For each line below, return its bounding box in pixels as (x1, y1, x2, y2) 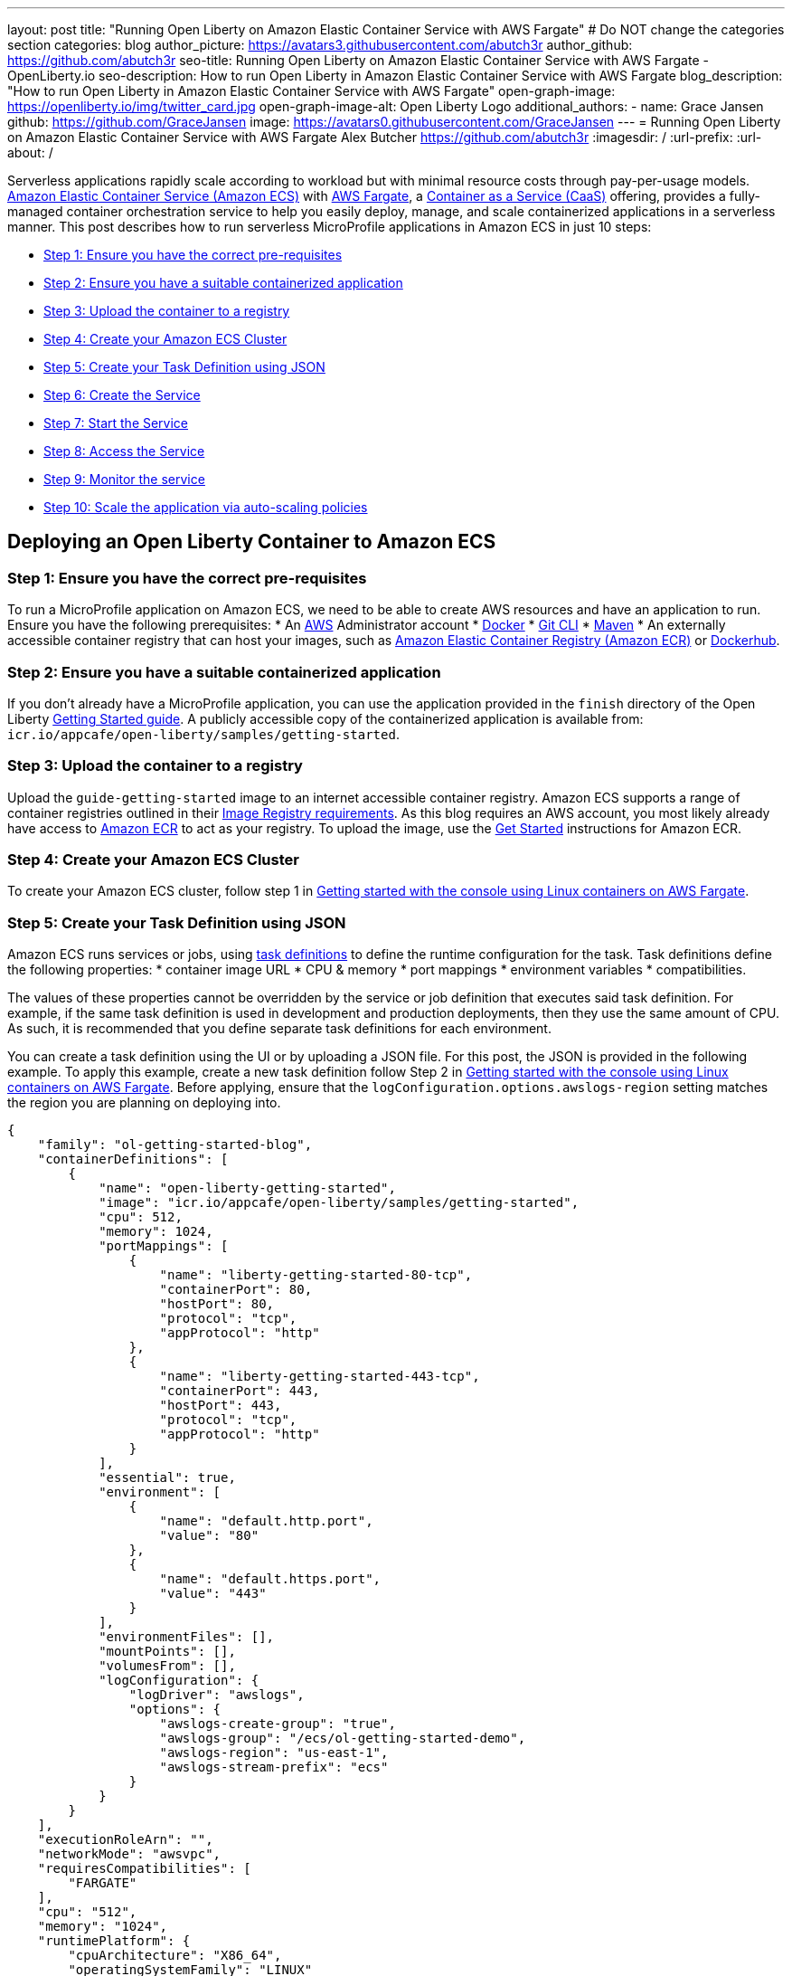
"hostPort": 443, (159, 1398, 282, 1413)
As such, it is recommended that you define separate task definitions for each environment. (7, 1021, 552, 1037)
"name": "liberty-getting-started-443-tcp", (159, 1369, 480, 1384)
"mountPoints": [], (99, 1644, 236, 1659)
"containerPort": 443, (159, 1383, 320, 1399)
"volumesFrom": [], (99, 1658, 236, 1674)
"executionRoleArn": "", (37, 1832, 213, 1848)
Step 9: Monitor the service (43, 471, 205, 487)
